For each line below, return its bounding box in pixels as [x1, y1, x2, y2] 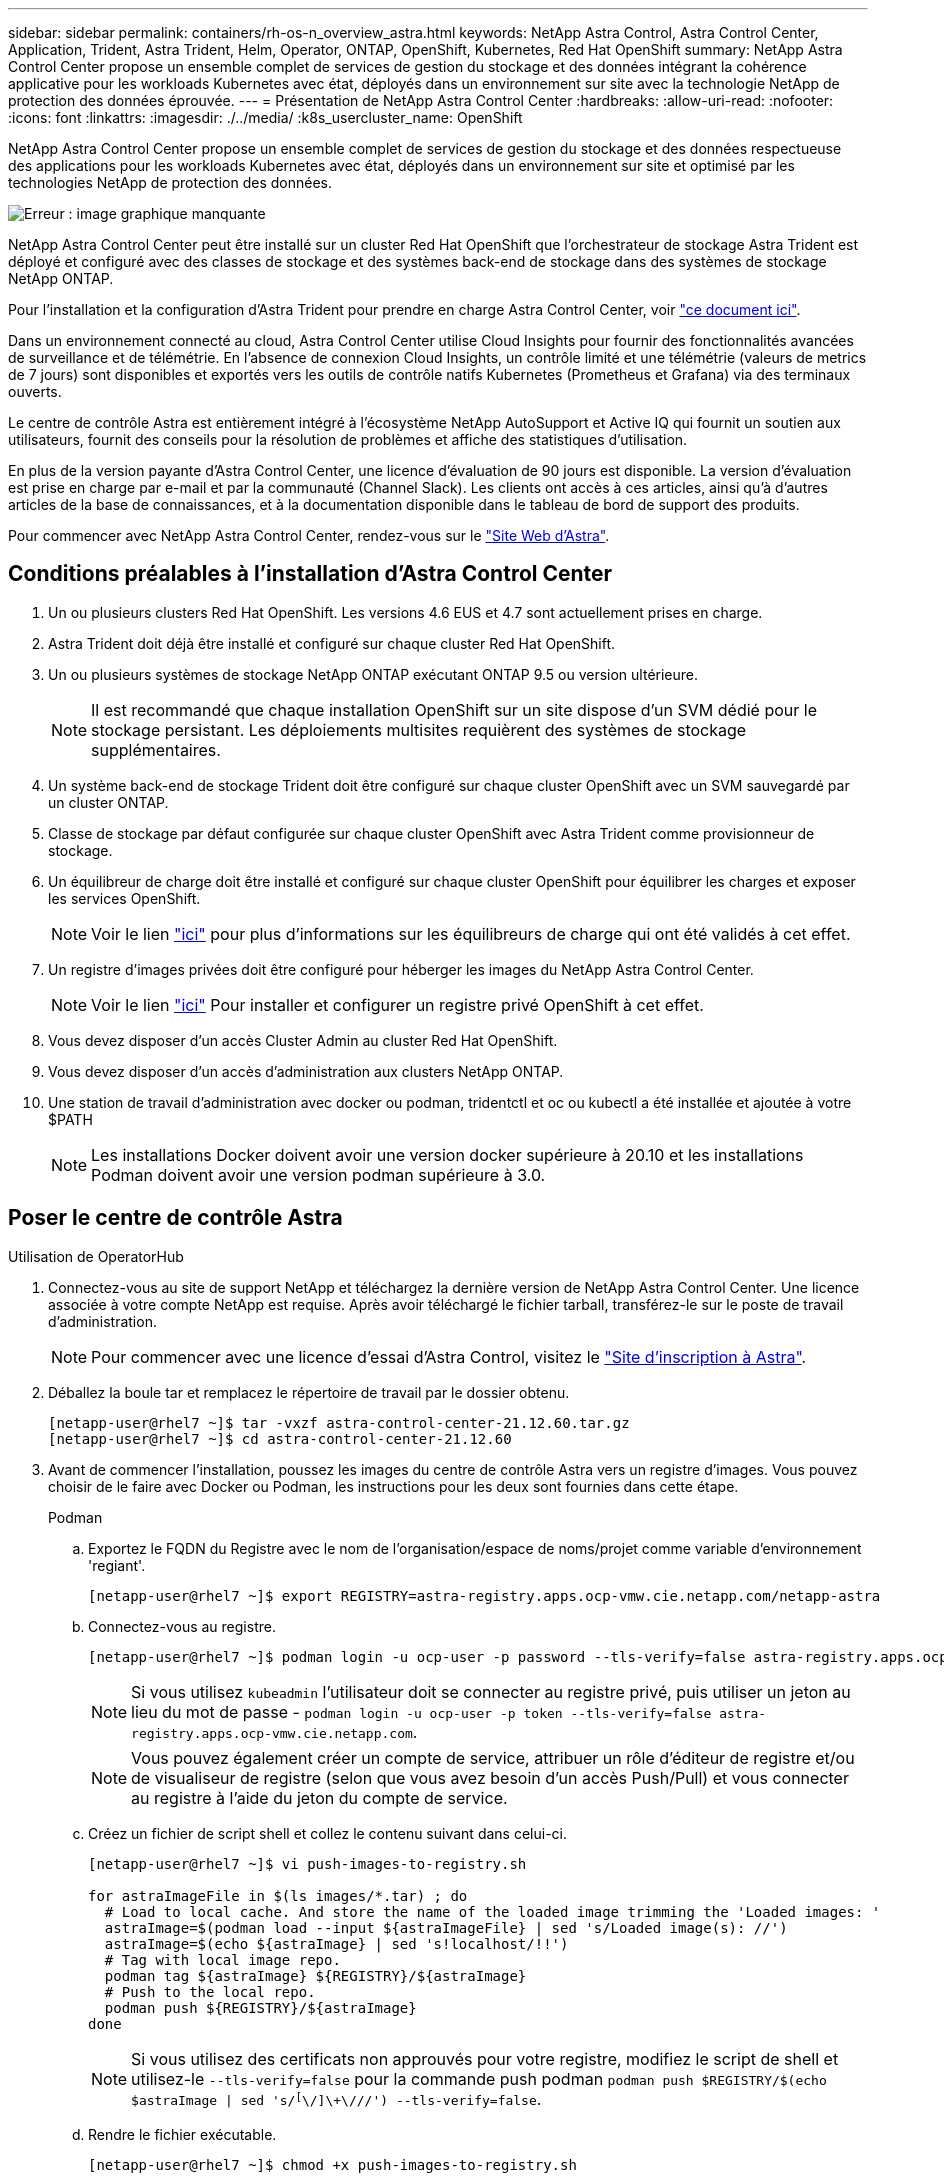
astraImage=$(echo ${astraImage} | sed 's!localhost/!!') [104, 1935, 569, 1952]
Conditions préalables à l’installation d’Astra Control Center [8, 561, 613, 587]
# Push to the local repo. [104, 1983, 316, 2000]
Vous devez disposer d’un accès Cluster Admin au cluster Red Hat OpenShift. [48, 1031, 558, 1049]
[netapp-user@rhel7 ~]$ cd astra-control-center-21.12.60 [48, 1430, 512, 1447]
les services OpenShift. [48, 889, 201, 907]
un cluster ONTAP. [48, 793, 169, 811]
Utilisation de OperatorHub [8, 1247, 184, 1265]
